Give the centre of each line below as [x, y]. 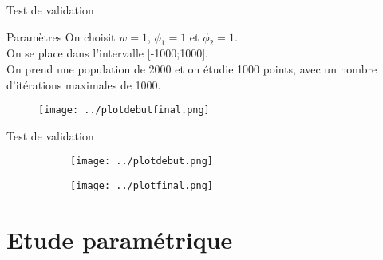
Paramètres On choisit [61, 36]
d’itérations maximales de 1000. [84, 84]
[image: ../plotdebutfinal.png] [124, 110]
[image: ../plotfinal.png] [142, 186]
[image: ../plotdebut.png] [142, 162]
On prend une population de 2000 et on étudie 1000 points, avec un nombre [192, 68]
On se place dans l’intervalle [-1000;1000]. [107, 53]
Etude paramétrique [120, 239]
